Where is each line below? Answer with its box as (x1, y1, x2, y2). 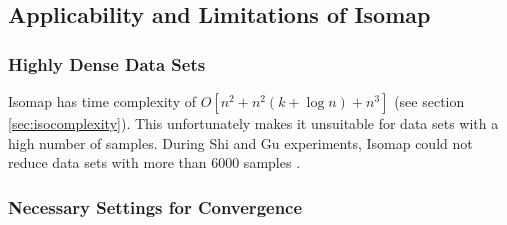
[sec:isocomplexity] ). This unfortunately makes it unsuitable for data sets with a (8, 113, 499, 133)
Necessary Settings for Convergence (8, 194, 303, 219)
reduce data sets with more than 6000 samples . (8, 152, 301, 173)
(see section (394, 91, 465, 111)
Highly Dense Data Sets (8, 51, 206, 76)
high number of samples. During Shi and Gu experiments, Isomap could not (8, 132, 473, 153)
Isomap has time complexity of (8, 91, 196, 111)
